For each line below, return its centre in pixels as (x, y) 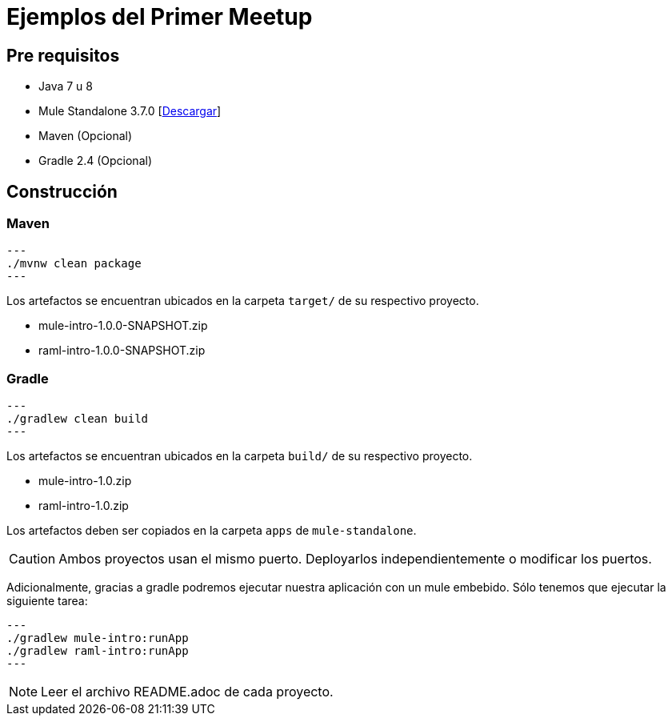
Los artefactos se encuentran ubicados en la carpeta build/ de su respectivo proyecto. (240, 456)
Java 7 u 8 (66, 86)
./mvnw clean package (74, 264)
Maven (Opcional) (86, 136)
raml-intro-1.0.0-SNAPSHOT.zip (122, 351)
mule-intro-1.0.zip (85, 481)
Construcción (62, 191)
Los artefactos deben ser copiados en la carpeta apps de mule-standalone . (212, 531)
